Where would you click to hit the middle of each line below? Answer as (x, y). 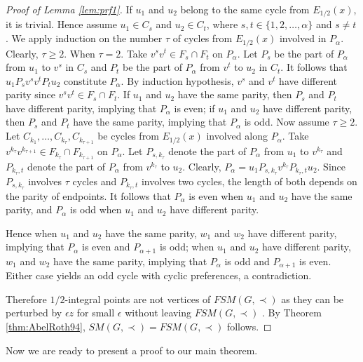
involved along (237, 136)
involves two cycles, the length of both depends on (249, 181)
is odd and (247, 261)
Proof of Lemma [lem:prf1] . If (69, 9)
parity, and (29, 209)
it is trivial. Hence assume (61, 24)
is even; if (194, 108)
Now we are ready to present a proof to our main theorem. (132, 350)
